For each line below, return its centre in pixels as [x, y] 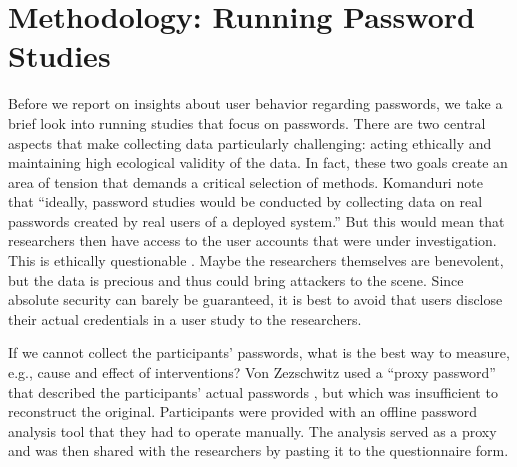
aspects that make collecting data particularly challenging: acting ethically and [250, 142]
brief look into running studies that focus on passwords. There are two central [247, 122]
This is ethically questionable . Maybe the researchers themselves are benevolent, [256, 260]
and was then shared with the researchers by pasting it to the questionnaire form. [258, 450]
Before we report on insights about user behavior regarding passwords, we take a [255, 103]
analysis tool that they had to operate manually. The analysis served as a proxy [252, 430]
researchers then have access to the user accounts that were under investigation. [252, 240]
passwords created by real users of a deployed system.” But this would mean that [256, 220]
